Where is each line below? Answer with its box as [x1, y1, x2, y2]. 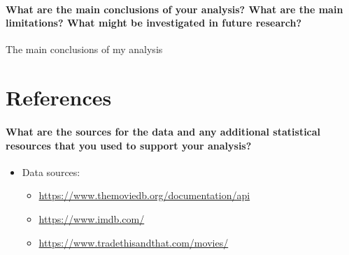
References [6, 83, 112, 112]
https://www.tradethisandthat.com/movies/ [38, 235, 229, 249]
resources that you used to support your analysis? [6, 138, 252, 152]
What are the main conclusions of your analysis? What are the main [6, 1, 343, 16]
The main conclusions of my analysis [6, 42, 163, 57]
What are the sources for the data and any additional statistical [6, 124, 321, 138]
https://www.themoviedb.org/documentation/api [38, 188, 250, 203]
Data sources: [22, 164, 80, 179]
